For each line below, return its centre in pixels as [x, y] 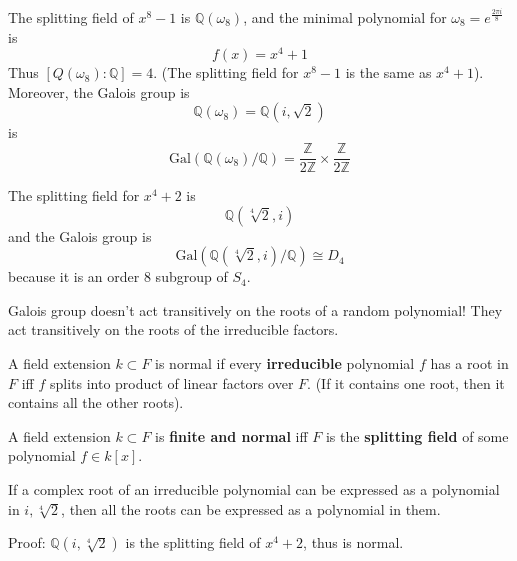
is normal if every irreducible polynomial [285, 363]
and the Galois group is [80, 235]
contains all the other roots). [96, 402]
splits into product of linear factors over [171, 382]
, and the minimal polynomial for [345, 17]
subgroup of [191, 276]
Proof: [27, 542]
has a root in [469, 363]
